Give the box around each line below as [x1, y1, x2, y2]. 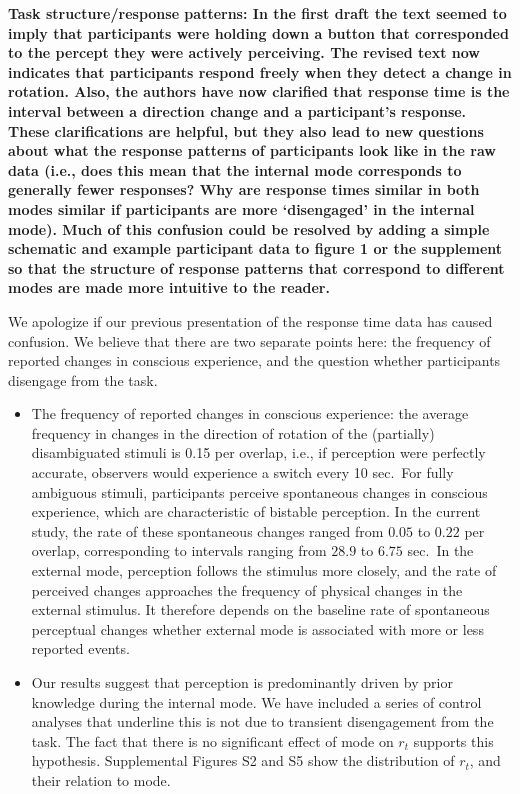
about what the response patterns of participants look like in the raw [8, 140, 496, 161]
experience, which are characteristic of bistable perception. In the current [31, 501, 481, 522]
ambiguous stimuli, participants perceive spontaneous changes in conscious [31, 481, 488, 502]
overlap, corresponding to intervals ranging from [31, 540, 327, 561]
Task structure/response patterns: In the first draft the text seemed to [8, 3, 507, 23]
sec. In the [407, 540, 474, 561]
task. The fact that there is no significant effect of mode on [31, 730, 394, 751]
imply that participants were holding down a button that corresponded [8, 22, 509, 43]
